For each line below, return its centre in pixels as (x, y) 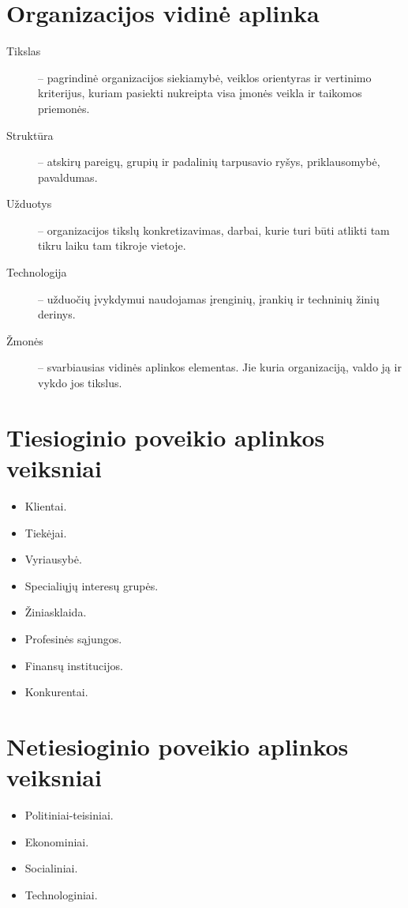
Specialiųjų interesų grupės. (92, 585)
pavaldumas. (68, 177)
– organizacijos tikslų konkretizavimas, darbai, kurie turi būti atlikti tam (214, 230)
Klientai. (46, 505)
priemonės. (64, 108)
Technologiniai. (61, 894)
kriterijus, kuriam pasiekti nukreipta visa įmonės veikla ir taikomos (200, 93)
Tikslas (24, 51)
